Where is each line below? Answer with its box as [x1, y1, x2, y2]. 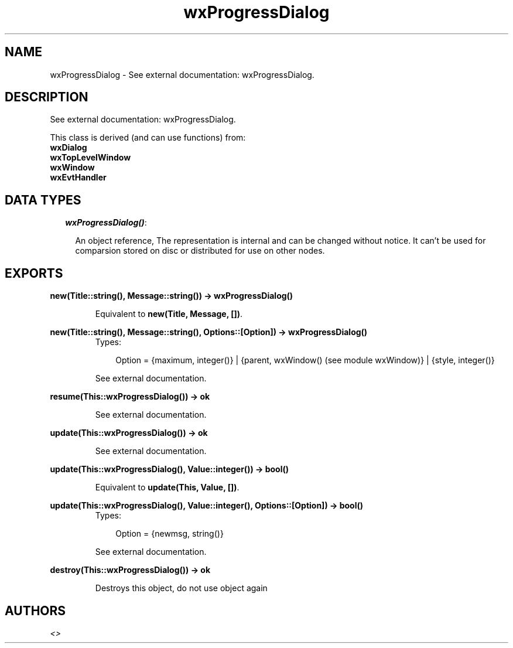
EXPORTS [5, 265, 63, 281]
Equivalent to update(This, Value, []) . [95, 482, 240, 493]
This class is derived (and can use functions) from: [50, 132, 246, 143]
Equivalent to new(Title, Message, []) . [95, 309, 243, 319]
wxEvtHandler [50, 172, 107, 183]
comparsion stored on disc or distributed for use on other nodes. [75, 245, 325, 256]
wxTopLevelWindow [50, 152, 131, 163]
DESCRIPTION [5, 90, 88, 105]
